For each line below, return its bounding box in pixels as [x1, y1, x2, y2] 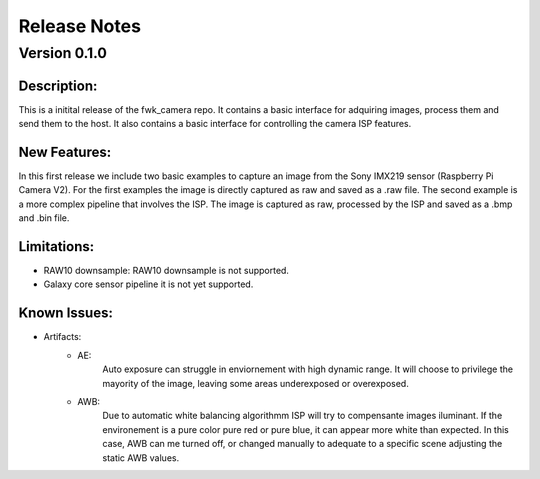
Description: [18, 77, 98, 94]
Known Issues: [18, 305, 114, 322]
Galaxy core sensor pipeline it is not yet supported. [43, 278, 254, 290]
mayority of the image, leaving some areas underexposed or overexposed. [102, 377, 409, 389]
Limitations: [18, 238, 95, 255]
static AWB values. [102, 451, 180, 464]
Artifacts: [43, 331, 82, 343]
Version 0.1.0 [18, 44, 107, 62]
